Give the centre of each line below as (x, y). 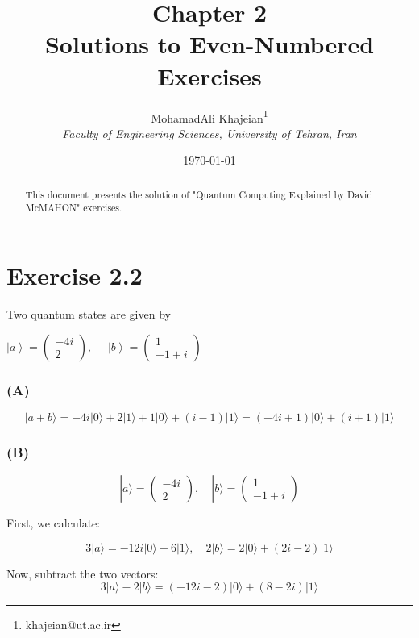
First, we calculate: (54, 523)
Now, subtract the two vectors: (83, 573)
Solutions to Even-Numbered (209, 44)
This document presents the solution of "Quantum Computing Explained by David (199, 194)
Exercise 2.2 (75, 275)
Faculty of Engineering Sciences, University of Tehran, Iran (209, 133)
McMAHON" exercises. (74, 208)
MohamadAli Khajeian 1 (209, 116)
